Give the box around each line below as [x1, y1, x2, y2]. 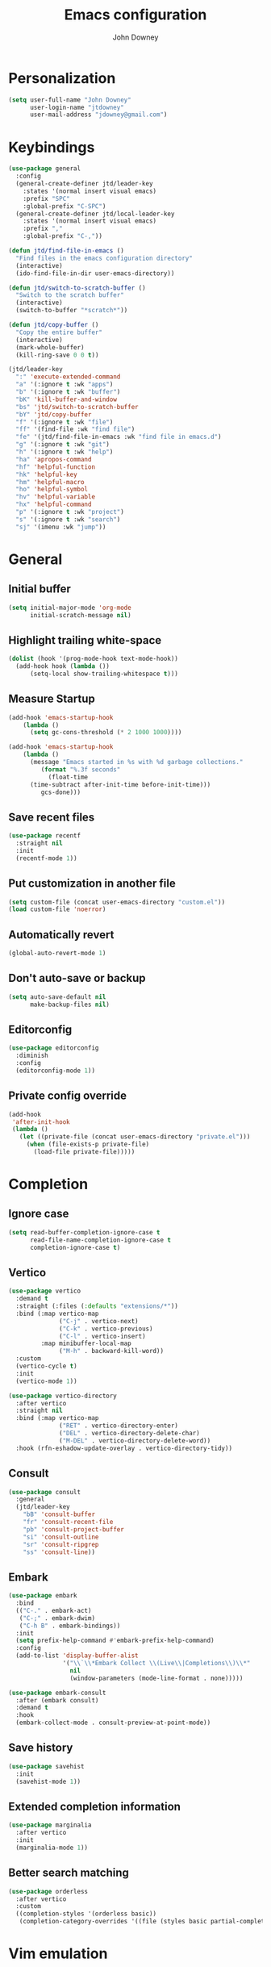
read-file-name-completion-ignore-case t [29, 1236, 172, 1244]
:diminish [15, 1051, 48, 1060]
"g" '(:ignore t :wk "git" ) [15, 441, 110, 449]
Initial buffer [8, 583, 71, 596]
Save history [8, 1741, 73, 1755]
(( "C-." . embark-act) [15, 1606, 92, 1614]
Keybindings [8, 138, 95, 157]
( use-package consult [8, 1488, 81, 1496]
